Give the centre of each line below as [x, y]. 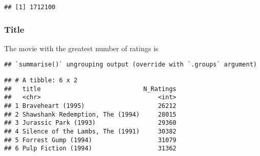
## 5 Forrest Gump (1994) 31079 [90, 140]
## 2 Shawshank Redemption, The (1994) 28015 [90, 114]
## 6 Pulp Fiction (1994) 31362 [90, 149]
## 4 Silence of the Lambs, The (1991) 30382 [90, 132]
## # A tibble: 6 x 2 [41, 81]
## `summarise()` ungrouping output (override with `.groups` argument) [131, 65]
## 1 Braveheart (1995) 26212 [90, 106]
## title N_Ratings [90, 89]
